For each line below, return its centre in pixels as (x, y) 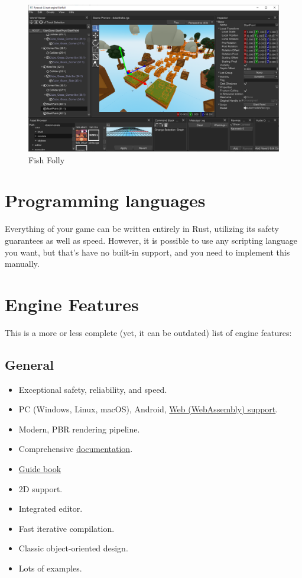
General (29, 364)
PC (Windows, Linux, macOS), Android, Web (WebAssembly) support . (148, 409)
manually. (22, 264)
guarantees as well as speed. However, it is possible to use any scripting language (151, 240)
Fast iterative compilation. (66, 528)
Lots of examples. (50, 568)
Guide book (40, 469)
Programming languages (105, 200)
